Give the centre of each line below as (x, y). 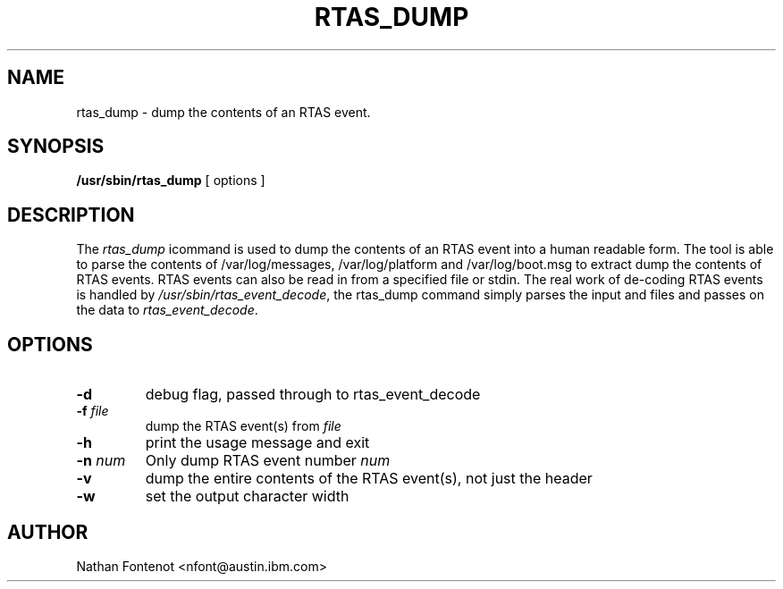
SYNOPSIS (56, 147)
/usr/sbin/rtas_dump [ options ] (171, 181)
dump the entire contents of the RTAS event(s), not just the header (369, 479)
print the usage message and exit (257, 443)
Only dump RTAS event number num (268, 461)
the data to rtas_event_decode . (167, 310)
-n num (101, 461)
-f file (93, 411)
